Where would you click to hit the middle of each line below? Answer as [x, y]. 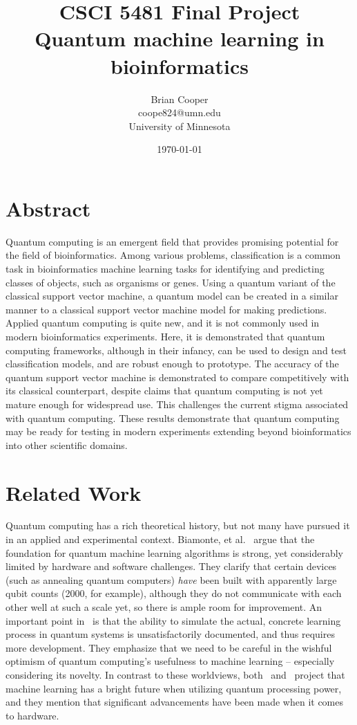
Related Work [74, 492]
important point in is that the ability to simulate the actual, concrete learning [173, 620]
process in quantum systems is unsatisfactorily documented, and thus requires [170, 634]
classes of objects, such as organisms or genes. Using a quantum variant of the [171, 282]
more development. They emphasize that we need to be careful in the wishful [169, 647]
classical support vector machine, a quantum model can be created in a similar [172, 296]
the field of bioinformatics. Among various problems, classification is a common [173, 255]
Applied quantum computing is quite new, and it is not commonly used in [163, 323]
